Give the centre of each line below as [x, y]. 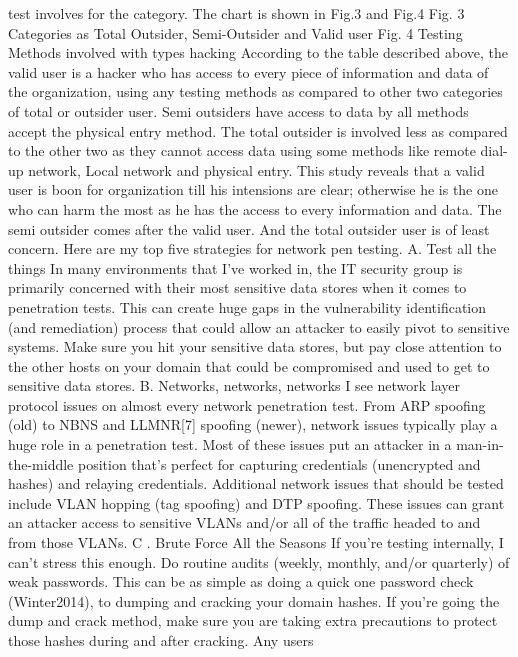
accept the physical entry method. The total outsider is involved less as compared [258, 130]
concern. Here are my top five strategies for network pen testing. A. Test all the [252, 248]
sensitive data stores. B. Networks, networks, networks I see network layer [234, 385]
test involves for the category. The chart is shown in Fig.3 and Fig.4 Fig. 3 [236, 13]
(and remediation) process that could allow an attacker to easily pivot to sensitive [259, 326]
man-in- [480, 444]
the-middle [41, 463]
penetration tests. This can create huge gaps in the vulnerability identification [247, 306]
